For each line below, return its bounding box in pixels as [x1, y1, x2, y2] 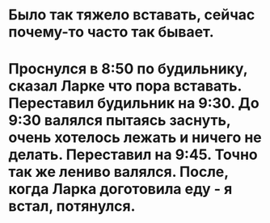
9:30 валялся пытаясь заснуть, [8, 111, 231, 130]
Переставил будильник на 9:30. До [8, 95, 260, 112]
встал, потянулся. [8, 197, 136, 216]
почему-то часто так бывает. [8, 23, 214, 41]
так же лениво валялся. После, [8, 163, 229, 181]
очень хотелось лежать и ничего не [8, 128, 263, 147]
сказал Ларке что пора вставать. [8, 77, 243, 95]
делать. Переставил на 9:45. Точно [8, 145, 258, 164]
